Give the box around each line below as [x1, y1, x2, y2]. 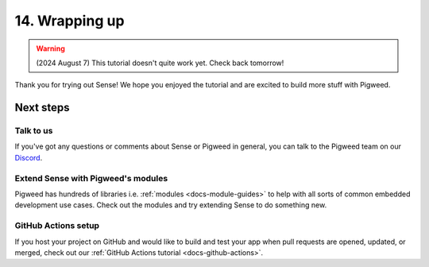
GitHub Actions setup [14, 220, 99, 231]
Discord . [14, 153, 43, 162]
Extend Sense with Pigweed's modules [14, 172, 168, 184]
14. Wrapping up [14, 12, 125, 29]
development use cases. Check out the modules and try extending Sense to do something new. [14, 200, 327, 210]
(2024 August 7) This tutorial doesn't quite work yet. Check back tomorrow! [36, 58, 284, 68]
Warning [36, 44, 65, 53]
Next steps [14, 101, 70, 114]
